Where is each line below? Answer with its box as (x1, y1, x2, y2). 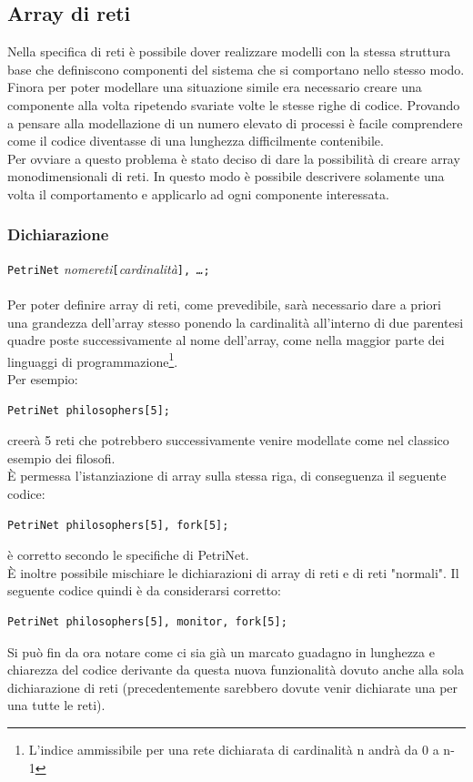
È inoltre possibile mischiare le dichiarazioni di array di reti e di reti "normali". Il (7, 563, 459, 582)
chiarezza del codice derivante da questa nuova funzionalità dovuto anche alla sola (7, 660, 464, 679)
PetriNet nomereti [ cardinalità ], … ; (7, 259, 210, 278)
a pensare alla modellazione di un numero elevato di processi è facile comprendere (7, 113, 463, 132)
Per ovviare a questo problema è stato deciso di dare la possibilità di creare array (7, 148, 460, 168)
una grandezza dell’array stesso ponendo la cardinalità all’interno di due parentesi (7, 312, 464, 331)
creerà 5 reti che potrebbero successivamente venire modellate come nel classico (7, 431, 449, 450)
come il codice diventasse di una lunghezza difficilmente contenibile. (7, 131, 384, 150)
